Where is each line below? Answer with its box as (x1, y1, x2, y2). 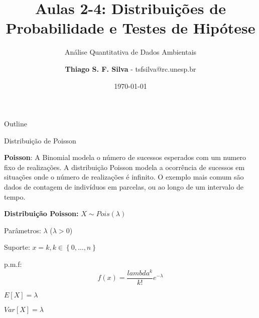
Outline (4, 118, 27, 129)
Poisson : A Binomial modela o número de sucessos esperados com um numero (4, 152, 246, 163)
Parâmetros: (4, 225, 41, 235)
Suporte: (4, 242, 30, 252)
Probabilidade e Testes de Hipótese (6, 18, 255, 38)
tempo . (4, 191, 26, 202)
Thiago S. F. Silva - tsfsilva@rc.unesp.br (65, 63, 196, 74)
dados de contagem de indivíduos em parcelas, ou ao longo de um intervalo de (4, 182, 244, 192)
